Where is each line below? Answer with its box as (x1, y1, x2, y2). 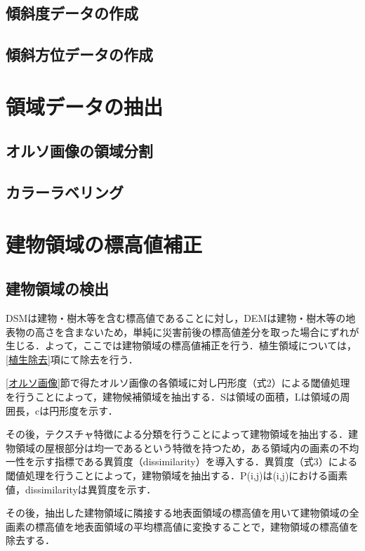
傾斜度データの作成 (6, 2, 138, 24)
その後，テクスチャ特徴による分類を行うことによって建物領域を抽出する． (6, 427, 348, 441)
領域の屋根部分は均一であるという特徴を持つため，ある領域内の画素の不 (15, 440, 350, 455)
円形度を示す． (49, 403, 118, 417)
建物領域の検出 (6, 278, 109, 299)
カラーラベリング (6, 181, 124, 203)
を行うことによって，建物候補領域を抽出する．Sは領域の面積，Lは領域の (6, 389, 340, 404)
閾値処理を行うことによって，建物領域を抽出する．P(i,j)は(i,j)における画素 (6, 468, 348, 483)
